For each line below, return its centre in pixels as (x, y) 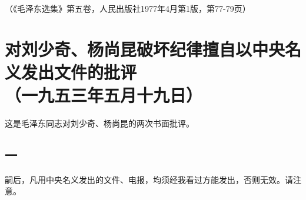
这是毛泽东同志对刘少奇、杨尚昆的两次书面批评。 (99, 123)
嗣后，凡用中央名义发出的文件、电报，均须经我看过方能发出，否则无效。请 (149, 179)
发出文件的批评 (79, 71)
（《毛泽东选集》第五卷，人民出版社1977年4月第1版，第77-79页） (128, 8)
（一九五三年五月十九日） (104, 95)
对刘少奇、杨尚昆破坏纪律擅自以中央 (145, 49)
